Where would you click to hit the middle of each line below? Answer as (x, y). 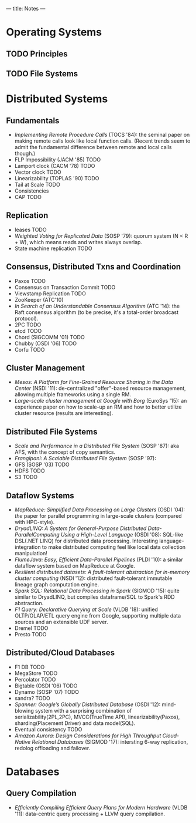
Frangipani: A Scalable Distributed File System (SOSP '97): (85, 458)
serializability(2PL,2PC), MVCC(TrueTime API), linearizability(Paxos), (97, 717)
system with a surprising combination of (83, 710)
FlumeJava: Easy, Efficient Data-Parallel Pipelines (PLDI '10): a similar (99, 559)
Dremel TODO (31, 628)
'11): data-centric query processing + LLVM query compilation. (90, 814)
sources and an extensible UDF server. (61, 622)
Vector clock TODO (38, 172)
